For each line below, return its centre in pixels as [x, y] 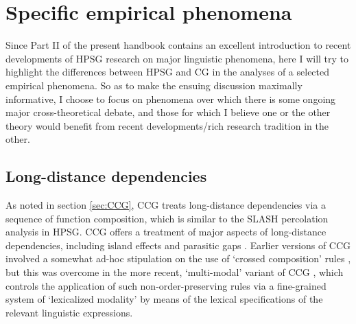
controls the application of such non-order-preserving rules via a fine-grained [166, 285]
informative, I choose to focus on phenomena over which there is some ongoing [171, 99]
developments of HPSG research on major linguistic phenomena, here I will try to [177, 58]
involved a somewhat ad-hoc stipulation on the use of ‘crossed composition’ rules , [178, 258]
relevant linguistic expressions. [69, 312]
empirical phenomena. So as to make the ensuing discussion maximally [154, 85]
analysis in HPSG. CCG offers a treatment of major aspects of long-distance [166, 232]
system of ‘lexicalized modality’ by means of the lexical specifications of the [164, 299]
